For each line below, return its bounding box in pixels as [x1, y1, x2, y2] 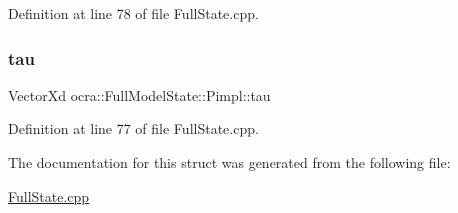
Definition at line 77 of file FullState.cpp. [8, 118, 259, 139]
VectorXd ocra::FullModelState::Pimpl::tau [8, 84, 271, 105]
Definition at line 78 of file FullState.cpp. [8, 3, 259, 23]
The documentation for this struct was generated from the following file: [8, 152, 451, 172]
